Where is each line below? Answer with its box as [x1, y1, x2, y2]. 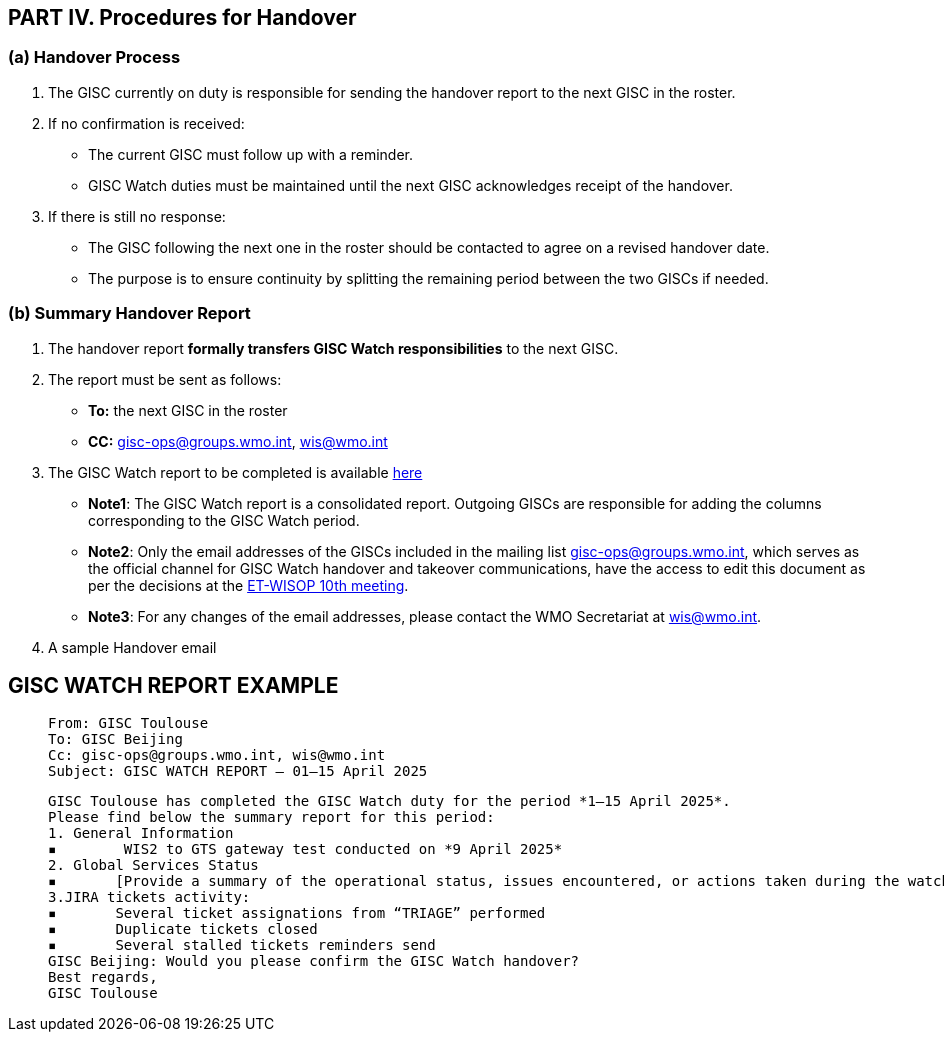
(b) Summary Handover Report [8, 303, 251, 324]
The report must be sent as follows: [48, 370, 282, 388]
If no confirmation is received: [48, 114, 245, 132]
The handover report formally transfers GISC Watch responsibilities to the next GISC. [48, 339, 619, 357]
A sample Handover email [48, 638, 217, 656]
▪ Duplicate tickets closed [48, 921, 318, 938]
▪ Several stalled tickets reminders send [48, 937, 436, 954]
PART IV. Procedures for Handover [8, 5, 357, 30]
